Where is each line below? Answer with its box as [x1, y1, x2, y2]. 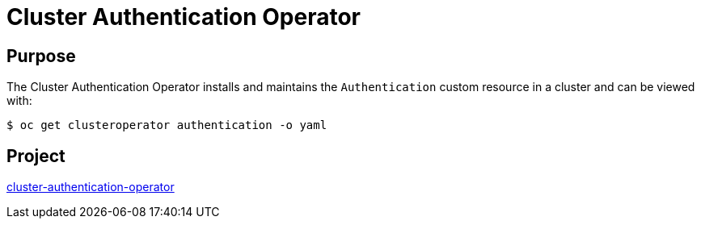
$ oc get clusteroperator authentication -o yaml [6, 119, 327, 132]
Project [6, 145, 65, 166]
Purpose [6, 45, 76, 66]
